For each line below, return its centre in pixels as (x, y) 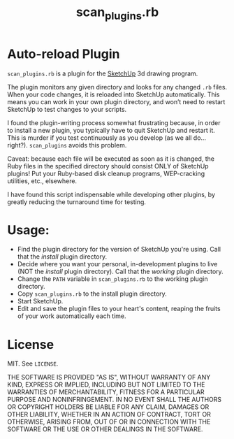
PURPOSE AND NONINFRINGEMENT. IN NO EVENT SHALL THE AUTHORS (115, 400)
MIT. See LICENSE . (33, 364)
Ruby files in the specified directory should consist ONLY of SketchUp (108, 166)
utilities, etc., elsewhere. (42, 181)
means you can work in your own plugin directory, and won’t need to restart (116, 101)
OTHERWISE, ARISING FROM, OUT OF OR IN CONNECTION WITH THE (109, 422)
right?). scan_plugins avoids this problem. (67, 145)
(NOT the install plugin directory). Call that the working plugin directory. (120, 272)
